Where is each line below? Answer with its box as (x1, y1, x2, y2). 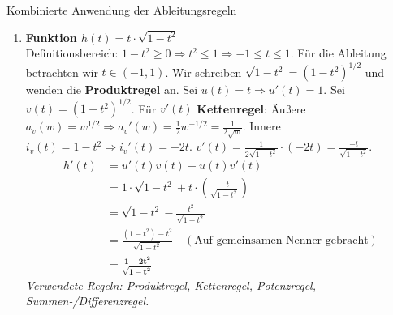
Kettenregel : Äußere (196, 100, 306, 117)
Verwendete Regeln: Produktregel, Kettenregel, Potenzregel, (25, 276, 317, 293)
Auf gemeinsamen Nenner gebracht (194, 235, 369, 247)
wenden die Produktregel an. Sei (25, 81, 198, 98)
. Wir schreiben (165, 63, 242, 80)
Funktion (25, 28, 77, 45)
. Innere (242, 117, 281, 134)
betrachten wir (25, 63, 98, 80)
